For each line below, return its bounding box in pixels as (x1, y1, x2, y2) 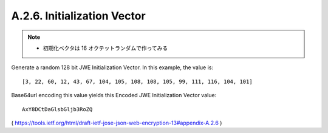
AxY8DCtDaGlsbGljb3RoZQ (22, 106, 93, 112)
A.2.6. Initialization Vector (11, 9, 146, 22)
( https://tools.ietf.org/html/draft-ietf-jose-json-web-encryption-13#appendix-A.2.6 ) (11, 119, 222, 126)
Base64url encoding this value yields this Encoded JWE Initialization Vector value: (11, 92, 217, 99)
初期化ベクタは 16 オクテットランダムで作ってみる (43, 44, 168, 52)
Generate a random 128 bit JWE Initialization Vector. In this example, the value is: (11, 64, 214, 71)
